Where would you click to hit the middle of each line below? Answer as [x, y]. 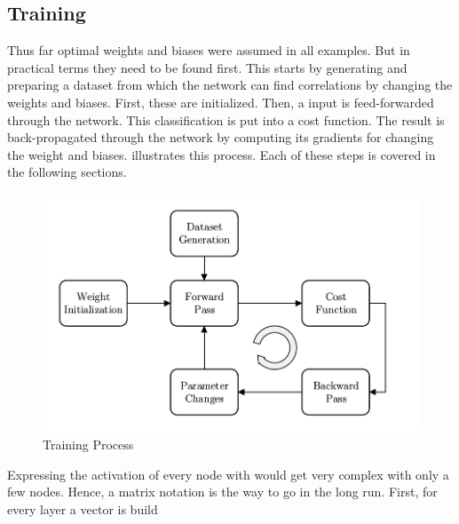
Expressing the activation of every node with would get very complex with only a [228, 474]
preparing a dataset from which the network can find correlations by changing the [230, 85]
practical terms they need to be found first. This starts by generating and [207, 67]
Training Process [88, 444]
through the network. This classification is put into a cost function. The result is [226, 119]
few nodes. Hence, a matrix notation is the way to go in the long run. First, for [222, 492]
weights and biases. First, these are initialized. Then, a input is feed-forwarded [221, 102]
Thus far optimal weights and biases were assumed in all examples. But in [209, 50]
